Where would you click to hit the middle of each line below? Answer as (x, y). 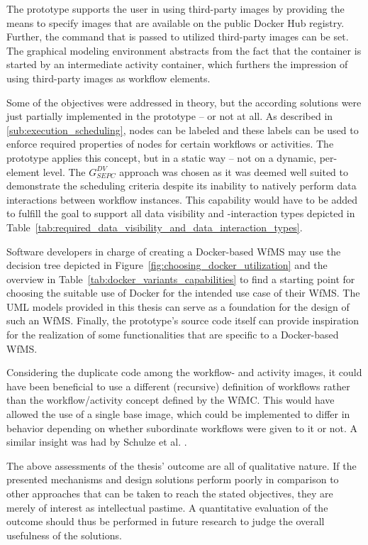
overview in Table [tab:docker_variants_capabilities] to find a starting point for (181, 279)
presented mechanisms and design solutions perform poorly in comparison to (173, 479)
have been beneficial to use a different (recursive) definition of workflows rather (178, 386)
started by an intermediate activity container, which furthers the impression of (177, 64)
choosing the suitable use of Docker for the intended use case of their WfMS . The (183, 293)
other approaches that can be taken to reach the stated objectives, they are (170, 493)
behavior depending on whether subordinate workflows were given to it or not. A (182, 428)
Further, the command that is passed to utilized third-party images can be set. (178, 37)
